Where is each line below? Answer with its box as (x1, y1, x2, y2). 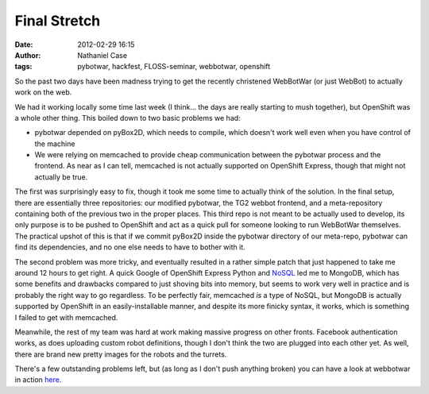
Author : (14, 50, 41, 60)
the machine (34, 139, 75, 149)
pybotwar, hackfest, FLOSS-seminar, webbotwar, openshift (77, 62, 271, 71)
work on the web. (14, 87, 72, 97)
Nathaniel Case (77, 50, 127, 60)
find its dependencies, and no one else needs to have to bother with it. (14, 242, 245, 252)
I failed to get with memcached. (14, 312, 118, 322)
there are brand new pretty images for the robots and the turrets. (14, 350, 227, 359)
